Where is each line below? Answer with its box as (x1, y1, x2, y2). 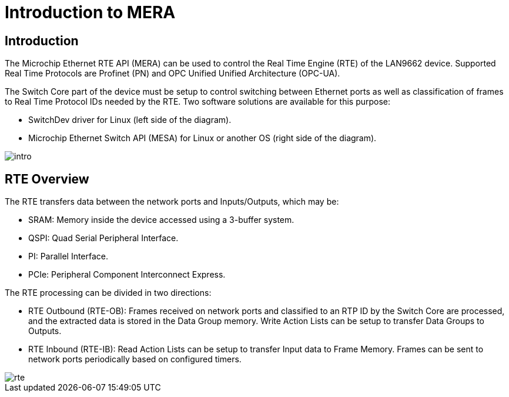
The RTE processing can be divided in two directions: (5, 288, 212, 298)
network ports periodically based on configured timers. (28, 354, 242, 365)
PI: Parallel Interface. (28, 251, 109, 262)
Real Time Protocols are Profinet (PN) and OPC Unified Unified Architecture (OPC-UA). (5, 68, 340, 79)
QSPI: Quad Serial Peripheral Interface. (28, 233, 179, 243)
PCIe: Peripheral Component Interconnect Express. (28, 269, 226, 280)
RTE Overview (5, 171, 89, 186)
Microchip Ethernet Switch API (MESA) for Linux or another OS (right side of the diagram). (28, 133, 377, 144)
